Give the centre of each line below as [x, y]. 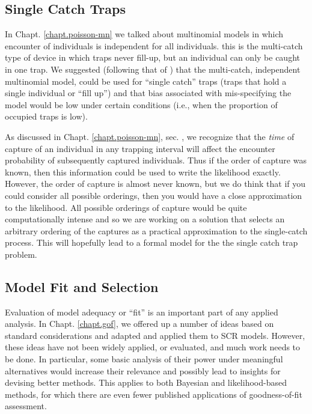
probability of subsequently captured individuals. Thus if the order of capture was [156, 160]
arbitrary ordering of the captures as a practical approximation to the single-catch [156, 230]
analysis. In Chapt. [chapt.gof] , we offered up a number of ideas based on [139, 324]
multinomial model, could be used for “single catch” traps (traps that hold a [146, 81]
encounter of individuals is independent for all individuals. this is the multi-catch [154, 45]
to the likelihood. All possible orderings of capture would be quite [126, 207]
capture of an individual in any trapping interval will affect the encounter [140, 148]
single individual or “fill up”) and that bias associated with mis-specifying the [148, 93]
